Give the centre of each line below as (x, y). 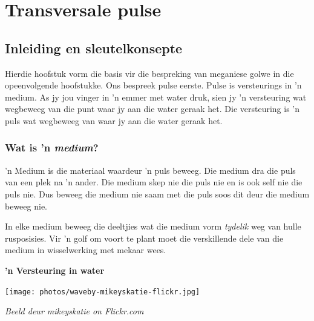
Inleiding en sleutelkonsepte (94, 48)
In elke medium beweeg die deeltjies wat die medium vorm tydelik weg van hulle (153, 226)
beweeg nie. (26, 206)
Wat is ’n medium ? (52, 147)
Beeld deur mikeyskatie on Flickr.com (74, 311)
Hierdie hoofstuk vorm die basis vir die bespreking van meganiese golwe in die (149, 73)
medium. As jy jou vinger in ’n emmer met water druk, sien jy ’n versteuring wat (156, 97)
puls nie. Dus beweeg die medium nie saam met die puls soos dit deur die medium (157, 194)
